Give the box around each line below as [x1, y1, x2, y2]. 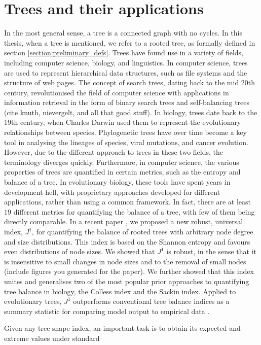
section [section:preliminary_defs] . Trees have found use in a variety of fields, [4, 47, 243, 58]
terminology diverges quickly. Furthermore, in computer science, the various [4, 156, 239, 167]
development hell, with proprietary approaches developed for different [4, 186, 220, 197]
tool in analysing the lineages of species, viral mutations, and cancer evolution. [4, 136, 248, 147]
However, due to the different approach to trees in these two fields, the [4, 147, 223, 157]
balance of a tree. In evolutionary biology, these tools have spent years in [4, 177, 231, 187]
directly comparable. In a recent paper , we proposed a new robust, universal [4, 216, 243, 227]
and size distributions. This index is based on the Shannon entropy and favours [4, 236, 250, 247]
